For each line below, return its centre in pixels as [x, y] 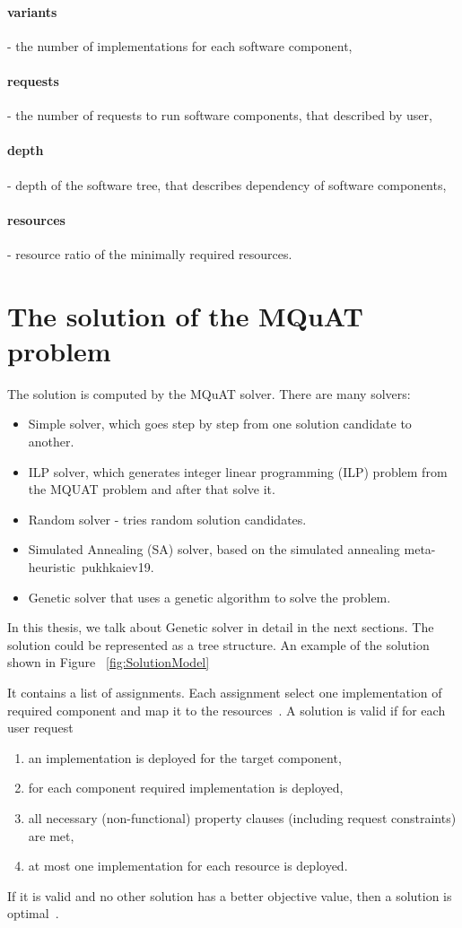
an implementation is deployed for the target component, [185, 757]
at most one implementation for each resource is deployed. [188, 866]
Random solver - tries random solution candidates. [167, 519]
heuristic [52, 567]
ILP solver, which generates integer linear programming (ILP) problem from [238, 471]
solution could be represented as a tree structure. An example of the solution [218, 644]
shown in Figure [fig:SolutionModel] [109, 662]
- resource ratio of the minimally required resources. [150, 253]
